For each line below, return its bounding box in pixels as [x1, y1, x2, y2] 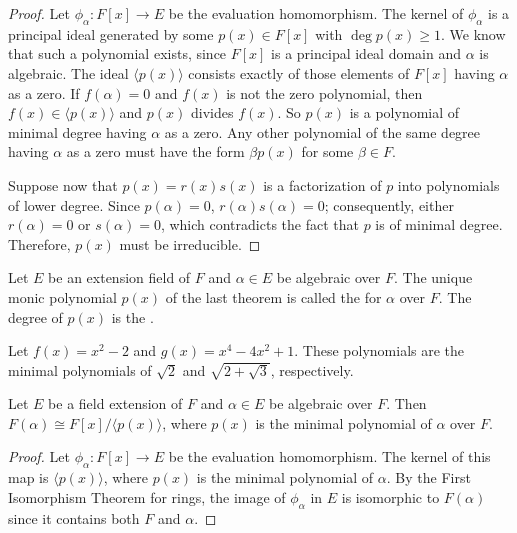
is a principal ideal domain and [271, 43, 462, 64]
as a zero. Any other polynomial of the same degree [164, 121, 481, 142]
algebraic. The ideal [8, 62, 129, 83]
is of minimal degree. [375, 214, 503, 235]
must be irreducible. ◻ [119, 233, 261, 254]
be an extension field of [48, 267, 191, 288]
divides [190, 102, 234, 123]
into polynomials [397, 174, 500, 195]
